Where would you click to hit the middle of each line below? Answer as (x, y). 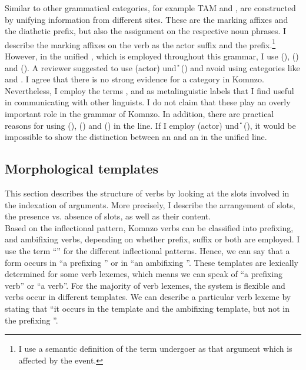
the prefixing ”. (31, 320)
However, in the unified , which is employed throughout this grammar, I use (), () (152, 56)
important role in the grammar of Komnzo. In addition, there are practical (139, 114)
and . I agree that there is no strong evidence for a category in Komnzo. (134, 79)
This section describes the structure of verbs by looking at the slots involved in (147, 193)
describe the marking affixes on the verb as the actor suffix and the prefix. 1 (140, 44)
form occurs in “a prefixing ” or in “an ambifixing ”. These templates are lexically (152, 262)
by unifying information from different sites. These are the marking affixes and (147, 19)
